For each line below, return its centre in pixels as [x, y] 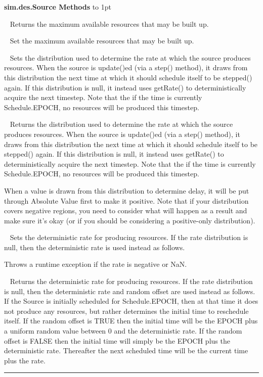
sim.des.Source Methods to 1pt [58, 7]
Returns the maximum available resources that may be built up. [109, 23]
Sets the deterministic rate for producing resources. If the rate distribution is [129, 237]
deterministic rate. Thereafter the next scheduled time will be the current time [126, 350]
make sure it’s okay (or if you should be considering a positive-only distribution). [130, 220]
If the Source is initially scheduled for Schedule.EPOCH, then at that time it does [131, 301]
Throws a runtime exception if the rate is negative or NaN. [96, 264]
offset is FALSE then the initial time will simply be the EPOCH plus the [117, 340]
